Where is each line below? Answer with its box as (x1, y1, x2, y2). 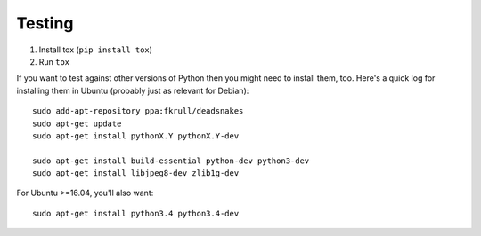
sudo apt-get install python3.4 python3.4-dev (32, 208, 240, 218)
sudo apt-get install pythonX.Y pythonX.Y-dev (32, 130, 240, 141)
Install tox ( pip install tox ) (38, 44, 153, 55)
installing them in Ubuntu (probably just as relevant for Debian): (16, 85, 249, 96)
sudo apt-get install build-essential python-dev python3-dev (32, 155, 310, 166)
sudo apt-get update (32, 118, 122, 129)
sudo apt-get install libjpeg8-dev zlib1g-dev (32, 169, 240, 178)
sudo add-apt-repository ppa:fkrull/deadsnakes (32, 106, 244, 116)
